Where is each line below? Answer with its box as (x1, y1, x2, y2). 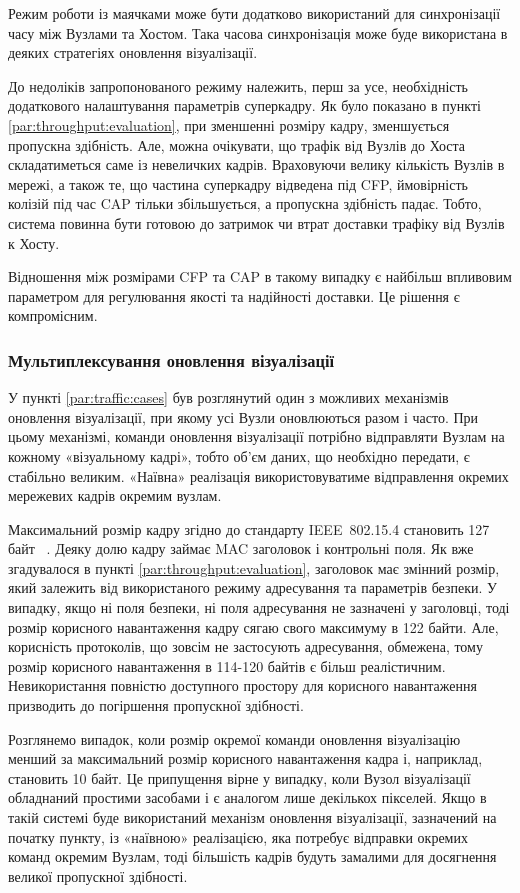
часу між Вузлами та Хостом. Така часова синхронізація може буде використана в (8, 22, 508, 43)
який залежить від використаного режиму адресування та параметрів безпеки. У (8, 577, 498, 598)
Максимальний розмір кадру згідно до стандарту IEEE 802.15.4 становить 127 (8, 518, 490, 539)
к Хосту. (8, 232, 60, 253)
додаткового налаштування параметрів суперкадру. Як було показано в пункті (8, 95, 481, 116)
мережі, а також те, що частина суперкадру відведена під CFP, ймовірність (8, 173, 468, 194)
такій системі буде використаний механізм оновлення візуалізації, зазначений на (8, 807, 497, 827)
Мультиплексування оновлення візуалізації (8, 347, 335, 372)
